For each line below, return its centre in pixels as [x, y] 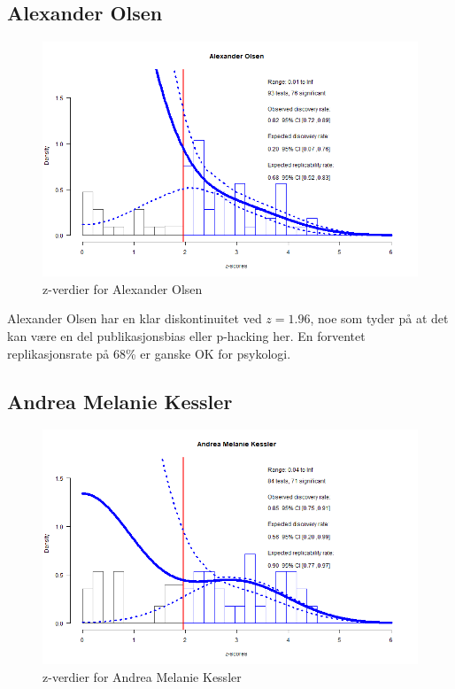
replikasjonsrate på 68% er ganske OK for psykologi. [149, 353]
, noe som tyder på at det [379, 318]
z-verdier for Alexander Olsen [123, 288]
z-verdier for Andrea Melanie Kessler [142, 676]
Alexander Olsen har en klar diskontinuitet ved [135, 318]
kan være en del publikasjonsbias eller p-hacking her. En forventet [186, 335]
